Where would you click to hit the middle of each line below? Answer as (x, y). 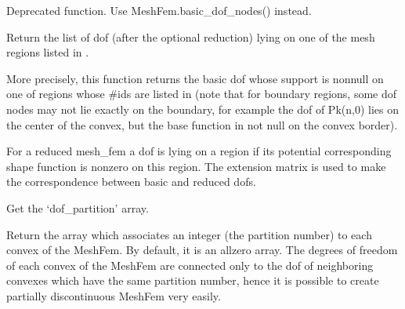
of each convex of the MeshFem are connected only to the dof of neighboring (190, 265)
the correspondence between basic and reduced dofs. (131, 182)
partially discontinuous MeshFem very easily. (114, 295)
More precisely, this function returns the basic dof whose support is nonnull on (195, 78)
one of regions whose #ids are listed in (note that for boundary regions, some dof (202, 94)
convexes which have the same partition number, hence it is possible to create (193, 280)
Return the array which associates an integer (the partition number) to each (189, 234)
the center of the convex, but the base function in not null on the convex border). (202, 124)
